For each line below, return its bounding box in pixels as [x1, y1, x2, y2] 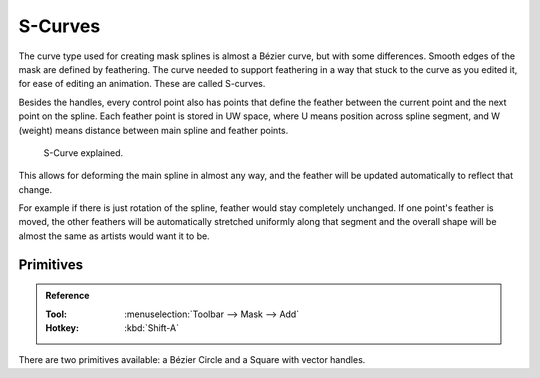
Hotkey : [45, 322, 80, 334]
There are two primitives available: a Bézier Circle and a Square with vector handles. [18, 354, 366, 366]
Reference [45, 290, 90, 302]
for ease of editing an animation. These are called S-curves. [18, 78, 266, 90]
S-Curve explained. [43, 146, 124, 159]
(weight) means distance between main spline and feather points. [18, 124, 289, 136]
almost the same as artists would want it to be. [18, 230, 210, 242]
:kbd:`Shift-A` [124, 322, 180, 334]
